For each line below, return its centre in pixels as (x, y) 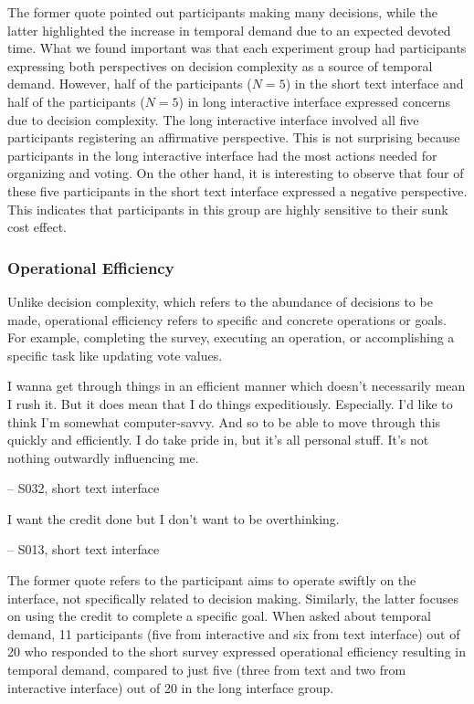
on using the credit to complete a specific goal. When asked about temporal (219, 616)
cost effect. (37, 227)
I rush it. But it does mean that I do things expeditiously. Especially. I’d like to (230, 403)
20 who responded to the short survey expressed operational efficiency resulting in (237, 651)
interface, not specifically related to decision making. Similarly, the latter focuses (233, 598)
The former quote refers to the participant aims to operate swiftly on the (212, 580)
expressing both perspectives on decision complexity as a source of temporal (220, 65)
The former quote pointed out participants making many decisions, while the (222, 12)
